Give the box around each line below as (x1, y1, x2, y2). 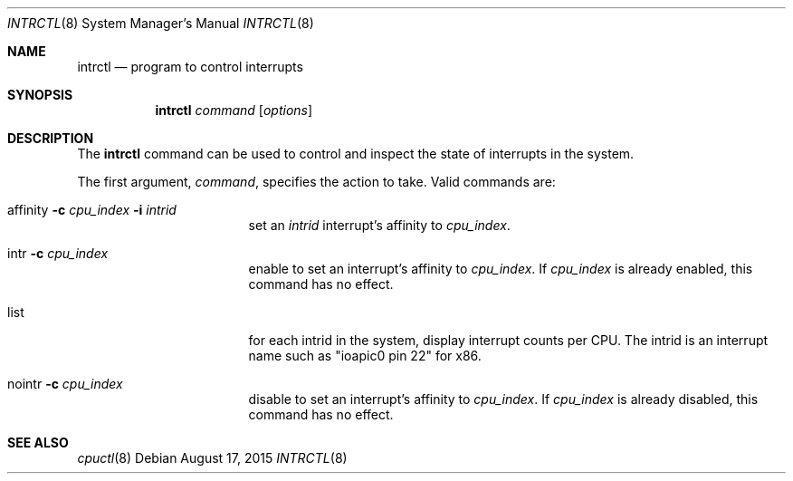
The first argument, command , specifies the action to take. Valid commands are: (77, 174, 556, 189)
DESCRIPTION (7, 130, 94, 146)
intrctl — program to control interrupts (77, 59, 303, 74)
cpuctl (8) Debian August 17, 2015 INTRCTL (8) (77, 450, 348, 466)
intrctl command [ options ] (155, 102, 313, 118)
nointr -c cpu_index (7, 376, 123, 391)
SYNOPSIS (7, 87, 73, 102)
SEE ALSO (7, 435, 69, 450)
